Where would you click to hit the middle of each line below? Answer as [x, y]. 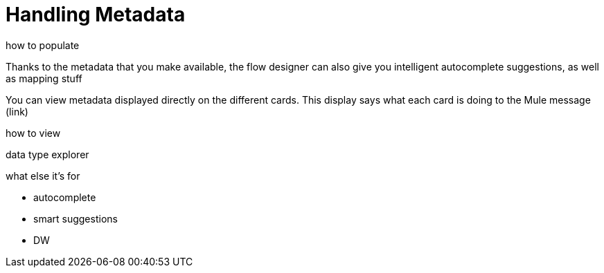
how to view [33, 133]
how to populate [43, 45]
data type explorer [47, 154]
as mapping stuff [44, 78]
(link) [17, 111]
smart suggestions [75, 218]
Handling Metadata [96, 15]
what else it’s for [43, 176]
